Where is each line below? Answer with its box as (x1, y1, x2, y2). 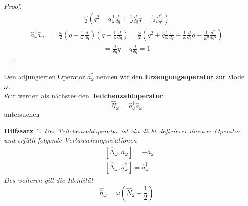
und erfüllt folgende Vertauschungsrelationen (4, 135, 137, 145)
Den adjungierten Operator (4, 71, 85, 81)
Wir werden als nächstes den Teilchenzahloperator (4, 90, 163, 100)
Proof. (4, 1, 22, 11)
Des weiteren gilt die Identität (4, 174, 93, 185)
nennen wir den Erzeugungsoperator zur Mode (96, 71, 245, 81)
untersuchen (4, 109, 40, 119)
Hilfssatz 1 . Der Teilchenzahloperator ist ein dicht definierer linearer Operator (4, 125, 241, 135)
